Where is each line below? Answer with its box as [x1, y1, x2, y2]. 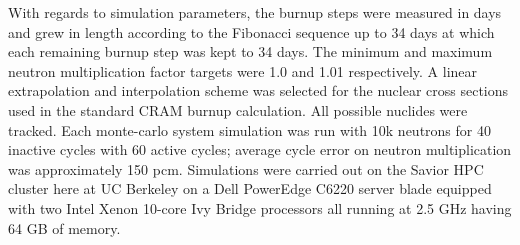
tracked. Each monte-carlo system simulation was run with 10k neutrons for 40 [8, 119, 491, 140]
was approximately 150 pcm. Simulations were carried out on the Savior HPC [8, 158, 484, 179]
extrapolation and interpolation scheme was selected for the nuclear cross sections [8, 80, 509, 101]
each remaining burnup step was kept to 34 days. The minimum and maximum [8, 41, 493, 62]
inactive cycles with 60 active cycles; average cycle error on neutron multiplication [8, 139, 512, 160]
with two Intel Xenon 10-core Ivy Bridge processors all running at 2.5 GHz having [8, 197, 512, 218]
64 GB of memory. [8, 217, 121, 238]
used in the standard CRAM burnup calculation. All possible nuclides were [8, 99, 468, 120]
